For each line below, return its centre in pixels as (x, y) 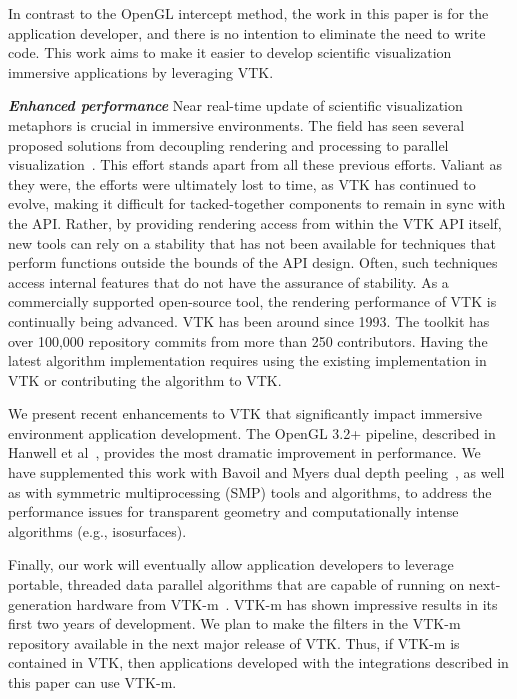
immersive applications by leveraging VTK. (141, 71)
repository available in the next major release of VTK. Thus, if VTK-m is (234, 642)
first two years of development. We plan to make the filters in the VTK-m (234, 623)
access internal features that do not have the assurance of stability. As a (228, 281)
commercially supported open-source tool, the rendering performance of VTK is (252, 301)
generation (40, 603)
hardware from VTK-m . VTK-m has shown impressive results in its (287, 603)
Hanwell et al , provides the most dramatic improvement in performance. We (244, 452)
